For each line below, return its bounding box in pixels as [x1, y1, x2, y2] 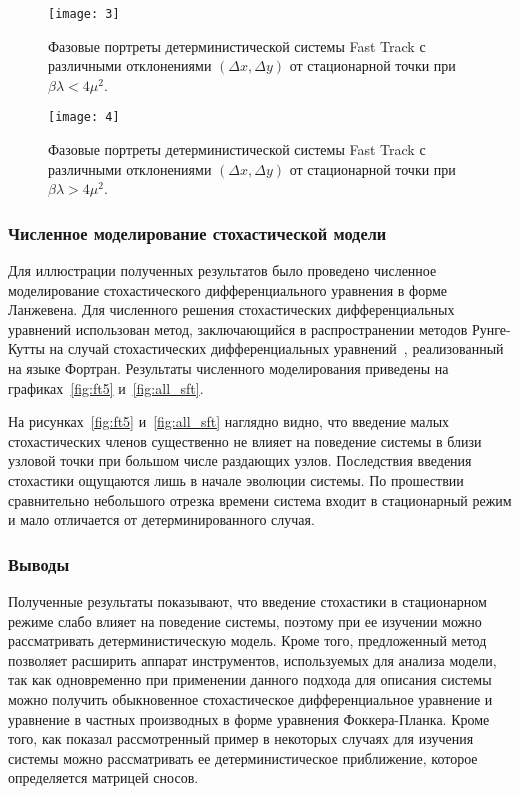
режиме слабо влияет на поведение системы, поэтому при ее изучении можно [8, 610, 482, 631]
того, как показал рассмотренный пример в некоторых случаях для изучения [8, 728, 474, 749]
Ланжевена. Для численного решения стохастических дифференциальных [8, 299, 455, 320]
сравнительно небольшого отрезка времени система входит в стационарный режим [8, 489, 512, 510]
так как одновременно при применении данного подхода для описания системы [8, 669, 492, 690]
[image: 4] [48, 110, 120, 125]
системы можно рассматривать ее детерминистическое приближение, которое [8, 747, 478, 768]
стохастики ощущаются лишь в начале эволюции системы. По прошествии [8, 470, 464, 491]
